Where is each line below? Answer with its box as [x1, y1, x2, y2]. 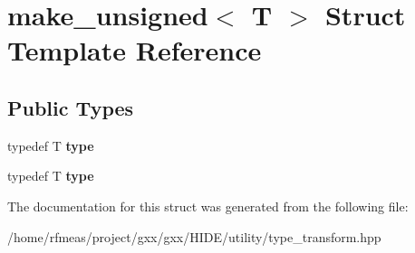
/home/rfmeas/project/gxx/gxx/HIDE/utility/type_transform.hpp [7, 227, 381, 246]
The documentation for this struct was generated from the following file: [7, 196, 409, 215]
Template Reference [7, 32, 262, 69]
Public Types [7, 93, 134, 121]
